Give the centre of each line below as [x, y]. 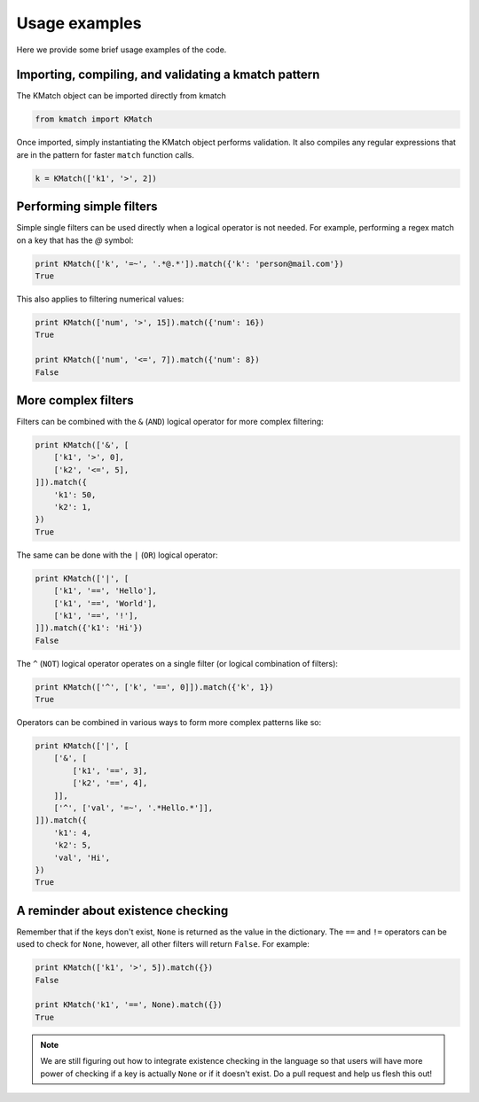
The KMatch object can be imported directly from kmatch [121, 96]
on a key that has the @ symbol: [75, 240]
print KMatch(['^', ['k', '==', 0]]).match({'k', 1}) [154, 687]
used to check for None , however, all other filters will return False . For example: [163, 944]
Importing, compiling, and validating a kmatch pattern [168, 75]
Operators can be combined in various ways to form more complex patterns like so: [169, 723]
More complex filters [75, 400]
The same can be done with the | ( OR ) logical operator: [117, 555]
